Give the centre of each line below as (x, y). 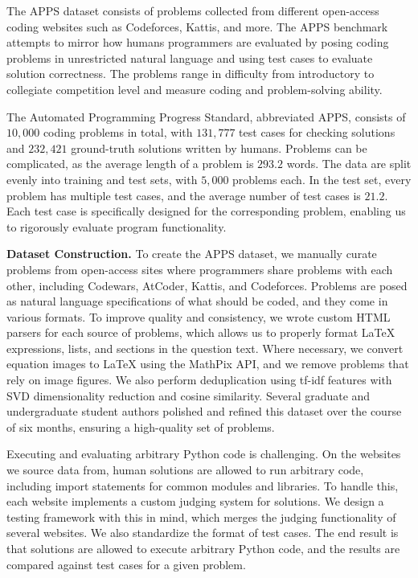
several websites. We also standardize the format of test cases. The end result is (203, 533)
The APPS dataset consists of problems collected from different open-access (193, 10)
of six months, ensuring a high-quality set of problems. (141, 426)
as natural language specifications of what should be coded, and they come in (197, 301)
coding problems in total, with (118, 132)
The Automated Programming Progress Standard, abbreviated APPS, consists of (206, 116)
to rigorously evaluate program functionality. (117, 226)
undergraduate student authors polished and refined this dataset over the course (204, 411)
